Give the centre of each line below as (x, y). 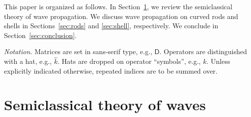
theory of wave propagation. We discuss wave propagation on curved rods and (121, 16)
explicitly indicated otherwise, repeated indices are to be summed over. (111, 70)
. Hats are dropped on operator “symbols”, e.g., (129, 61)
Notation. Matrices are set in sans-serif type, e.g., (78, 51)
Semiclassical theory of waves (105, 104)
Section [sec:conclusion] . (40, 35)
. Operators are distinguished (203, 51)
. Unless (218, 61)
